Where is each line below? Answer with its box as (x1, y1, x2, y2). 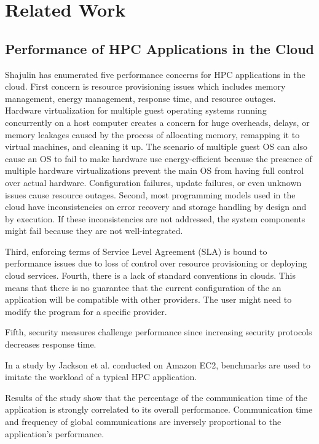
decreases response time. (5, 338, 96, 351)
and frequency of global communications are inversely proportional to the (5, 415, 282, 428)
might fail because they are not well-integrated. (5, 224, 183, 237)
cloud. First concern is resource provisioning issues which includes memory (5, 80, 286, 93)
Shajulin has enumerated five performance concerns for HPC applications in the (5, 68, 305, 80)
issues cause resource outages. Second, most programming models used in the (5, 188, 296, 201)
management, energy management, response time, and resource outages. (5, 92, 276, 104)
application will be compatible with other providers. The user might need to (5, 293, 292, 306)
